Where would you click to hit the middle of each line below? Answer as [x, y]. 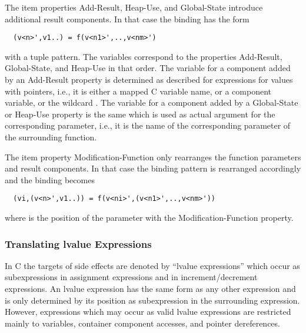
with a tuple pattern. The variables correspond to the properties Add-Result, [144, 56]
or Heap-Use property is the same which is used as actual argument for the [140, 114]
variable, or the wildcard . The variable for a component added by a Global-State [152, 102]
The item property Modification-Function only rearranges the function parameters [153, 157]
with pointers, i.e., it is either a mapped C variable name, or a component [138, 91]
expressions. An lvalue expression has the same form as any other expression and [150, 289]
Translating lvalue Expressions [78, 243]
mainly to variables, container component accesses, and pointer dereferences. [142, 323]
